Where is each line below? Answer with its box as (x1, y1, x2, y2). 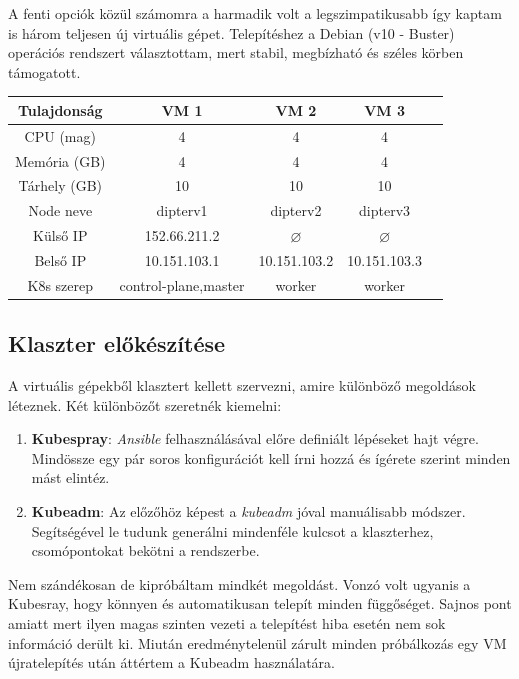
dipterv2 (270, 200, 322, 221)
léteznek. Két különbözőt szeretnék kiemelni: (8, 394, 282, 415)
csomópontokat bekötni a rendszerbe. (31, 540, 260, 561)
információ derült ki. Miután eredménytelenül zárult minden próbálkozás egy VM (8, 632, 507, 653)
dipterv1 (156, 200, 208, 221)
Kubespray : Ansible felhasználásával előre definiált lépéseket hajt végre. (31, 428, 479, 449)
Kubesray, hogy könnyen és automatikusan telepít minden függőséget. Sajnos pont (8, 593, 512, 614)
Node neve (28, 200, 93, 221)
